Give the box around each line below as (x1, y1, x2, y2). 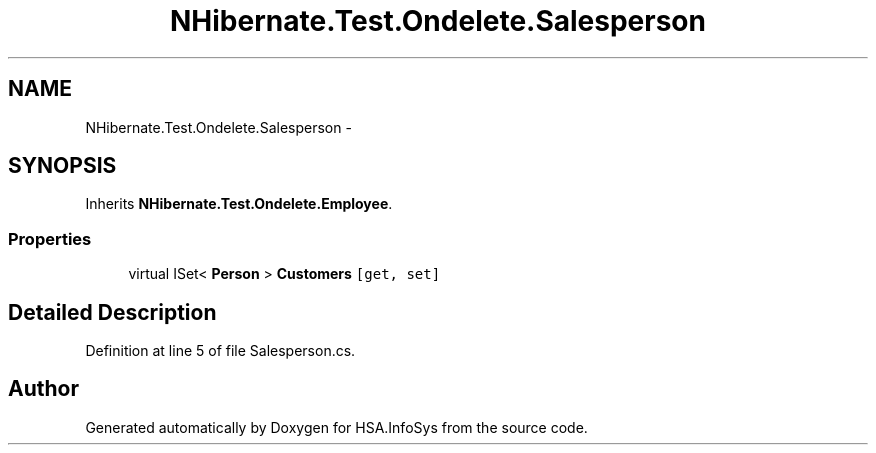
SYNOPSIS (8, 153, 117, 179)
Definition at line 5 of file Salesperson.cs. (85, 342, 356, 360)
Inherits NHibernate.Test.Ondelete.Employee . (85, 195, 393, 213)
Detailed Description (8, 299, 217, 325)
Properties (8, 228, 92, 249)
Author (8, 376, 79, 402)
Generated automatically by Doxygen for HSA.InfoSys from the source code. (85, 418, 588, 436)
